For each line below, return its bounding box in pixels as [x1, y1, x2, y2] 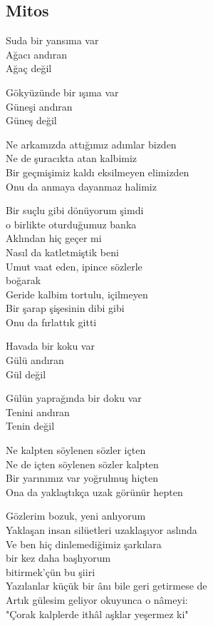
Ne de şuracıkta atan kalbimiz [6, 151, 137, 166]
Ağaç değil [6, 61, 52, 76]
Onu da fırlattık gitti [6, 314, 97, 329]
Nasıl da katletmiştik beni [6, 244, 119, 259]
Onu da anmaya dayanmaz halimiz [6, 178, 157, 193]
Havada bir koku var [6, 338, 95, 353]
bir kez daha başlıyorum [6, 550, 111, 565]
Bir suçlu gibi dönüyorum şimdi [6, 203, 144, 218]
